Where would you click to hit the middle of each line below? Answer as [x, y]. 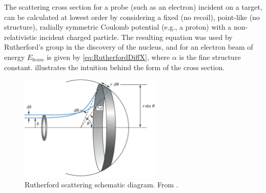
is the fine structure [210, 57]
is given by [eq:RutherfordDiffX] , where [108, 57]
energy [15, 57]
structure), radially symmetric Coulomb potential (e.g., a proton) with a [118, 27]
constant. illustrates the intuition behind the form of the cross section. [115, 67]
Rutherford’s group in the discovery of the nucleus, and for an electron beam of [129, 47]
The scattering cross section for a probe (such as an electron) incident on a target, [133, 7]
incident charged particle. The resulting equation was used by [136, 37]
